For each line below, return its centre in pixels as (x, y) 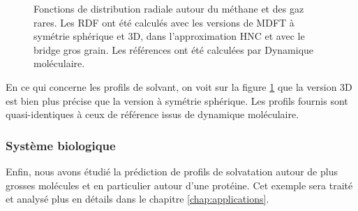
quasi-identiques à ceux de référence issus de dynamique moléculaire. (152, 114)
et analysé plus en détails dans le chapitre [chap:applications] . (137, 199)
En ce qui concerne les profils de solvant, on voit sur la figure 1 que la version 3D (179, 86)
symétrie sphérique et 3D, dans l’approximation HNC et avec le (169, 36)
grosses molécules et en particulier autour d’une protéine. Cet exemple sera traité (179, 185)
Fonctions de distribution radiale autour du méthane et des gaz (169, 8)
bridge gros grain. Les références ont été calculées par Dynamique (174, 49)
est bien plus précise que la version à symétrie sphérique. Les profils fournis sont (177, 100)
